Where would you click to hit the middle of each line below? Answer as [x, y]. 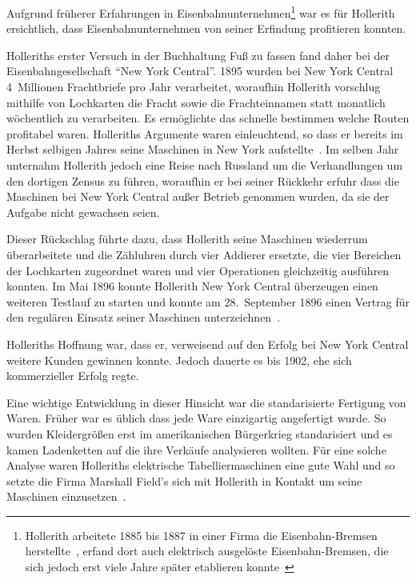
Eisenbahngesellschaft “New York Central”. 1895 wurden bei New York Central [200, 71]
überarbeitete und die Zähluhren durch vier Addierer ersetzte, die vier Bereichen [204, 254]
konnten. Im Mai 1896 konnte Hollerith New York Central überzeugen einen [192, 286]
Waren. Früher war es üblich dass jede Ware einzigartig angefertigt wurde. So [196, 418]
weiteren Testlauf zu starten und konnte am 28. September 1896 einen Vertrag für [208, 301]
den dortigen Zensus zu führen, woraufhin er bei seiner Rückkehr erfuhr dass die [203, 180]
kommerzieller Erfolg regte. [73, 376]
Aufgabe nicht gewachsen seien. [83, 212]
